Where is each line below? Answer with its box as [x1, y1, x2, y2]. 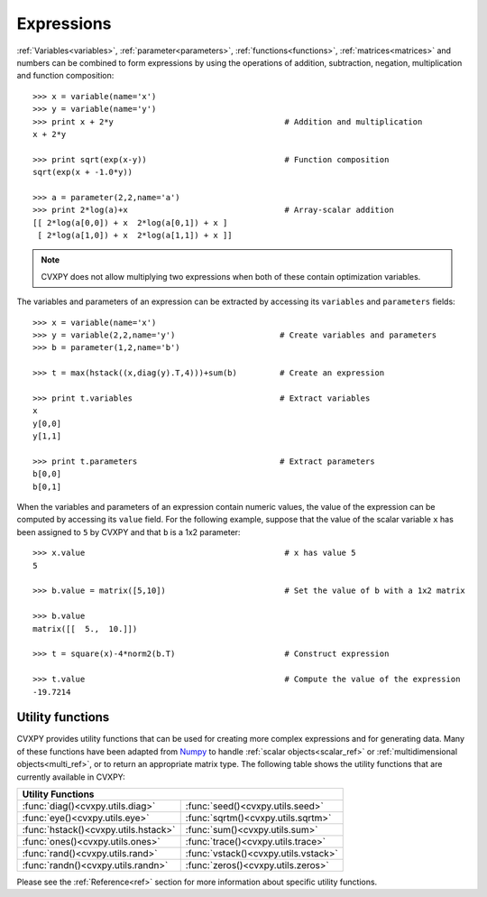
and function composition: [16, 70, 115, 81]
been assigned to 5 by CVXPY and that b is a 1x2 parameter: [16, 526, 241, 537]
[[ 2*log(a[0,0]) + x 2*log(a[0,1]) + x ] [32, 217, 228, 227]
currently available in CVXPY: [16, 772, 125, 782]
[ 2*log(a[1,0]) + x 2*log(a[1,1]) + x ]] [37, 230, 234, 241]
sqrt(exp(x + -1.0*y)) [32, 167, 133, 178]
